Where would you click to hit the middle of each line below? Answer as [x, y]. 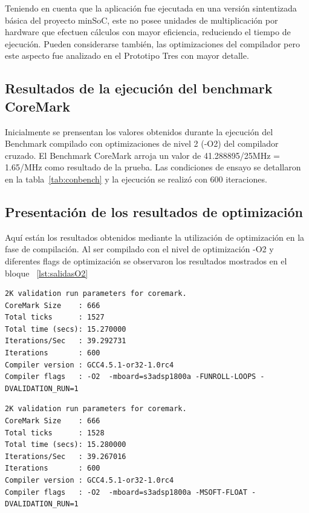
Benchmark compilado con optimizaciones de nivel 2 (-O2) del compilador [142, 143]
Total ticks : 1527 [55, 317]
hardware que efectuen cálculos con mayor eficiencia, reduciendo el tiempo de [148, 32]
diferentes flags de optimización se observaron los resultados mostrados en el [146, 260]
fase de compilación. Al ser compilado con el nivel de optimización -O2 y [139, 249]
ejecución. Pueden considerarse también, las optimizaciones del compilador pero [152, 43]
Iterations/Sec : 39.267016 [66, 456]
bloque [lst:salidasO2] [47, 273]
